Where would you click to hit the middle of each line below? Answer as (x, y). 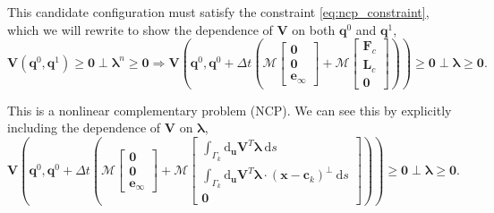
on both (314, 29)
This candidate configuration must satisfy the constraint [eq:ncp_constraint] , (218, 12)
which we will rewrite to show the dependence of (140, 29)
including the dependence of (84, 128)
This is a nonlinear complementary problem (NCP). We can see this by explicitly (230, 110)
